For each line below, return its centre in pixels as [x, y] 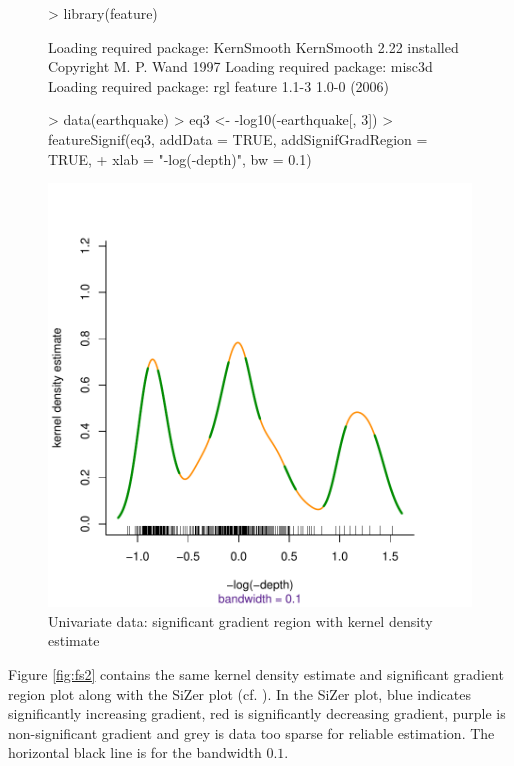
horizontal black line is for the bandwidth [135, 752]
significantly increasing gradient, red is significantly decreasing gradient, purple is [257, 713]
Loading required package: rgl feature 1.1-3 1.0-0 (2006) [219, 85]
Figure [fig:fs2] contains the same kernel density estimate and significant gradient [256, 673]
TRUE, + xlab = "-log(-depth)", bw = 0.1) [180, 158]
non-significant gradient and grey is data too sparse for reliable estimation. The [251, 732]
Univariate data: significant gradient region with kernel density [240, 620]
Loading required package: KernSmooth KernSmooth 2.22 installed [253, 46]
